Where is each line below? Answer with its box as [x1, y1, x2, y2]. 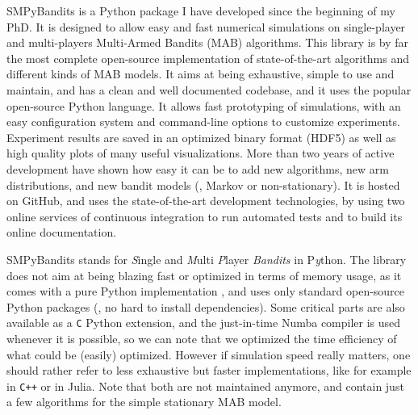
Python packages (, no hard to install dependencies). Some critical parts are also [6, 298, 405, 315]
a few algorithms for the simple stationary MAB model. [6, 393, 282, 410]
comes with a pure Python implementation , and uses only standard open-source [6, 283, 405, 300]
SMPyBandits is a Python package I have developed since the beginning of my [6, 2, 395, 19]
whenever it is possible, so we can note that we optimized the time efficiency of [6, 329, 397, 346]
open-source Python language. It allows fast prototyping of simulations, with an [6, 97, 401, 114]
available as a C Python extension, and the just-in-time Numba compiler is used [6, 314, 401, 331]
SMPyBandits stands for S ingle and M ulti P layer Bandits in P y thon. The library [6, 250, 407, 267]
